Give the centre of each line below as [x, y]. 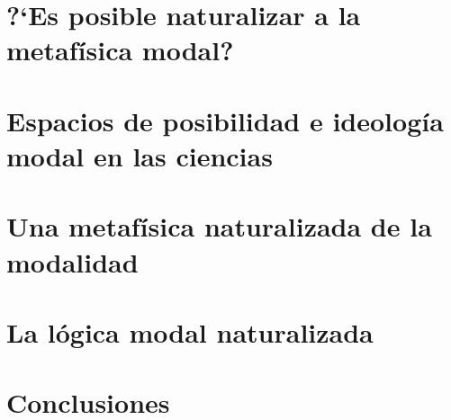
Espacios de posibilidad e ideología [225, 120]
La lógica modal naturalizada [190, 331]
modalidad [72, 261]
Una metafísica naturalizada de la [219, 226]
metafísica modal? [120, 50]
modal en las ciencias [140, 155]
